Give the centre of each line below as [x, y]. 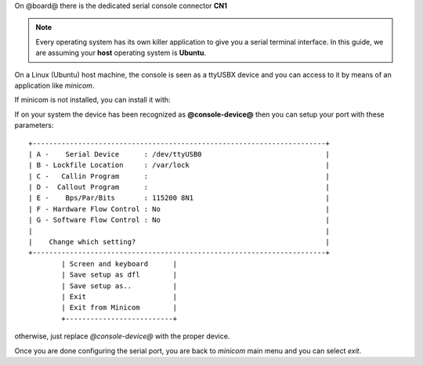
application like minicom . [54, 85]
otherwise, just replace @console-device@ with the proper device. [122, 336]
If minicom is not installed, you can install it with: [93, 100]
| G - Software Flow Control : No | [179, 220]
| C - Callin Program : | [179, 176]
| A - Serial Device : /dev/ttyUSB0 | [179, 154]
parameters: [34, 125]
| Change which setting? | [179, 242]
